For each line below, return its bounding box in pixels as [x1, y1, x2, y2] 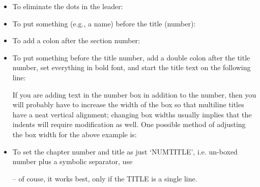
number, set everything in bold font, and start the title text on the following [12, 62, 251, 73]
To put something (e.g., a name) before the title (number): [12, 18, 196, 28]
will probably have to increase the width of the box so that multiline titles [12, 99, 244, 110]
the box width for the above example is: [12, 129, 137, 139]
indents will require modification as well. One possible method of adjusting [12, 119, 246, 130]
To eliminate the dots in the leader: [12, 1, 123, 11]
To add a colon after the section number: [12, 35, 140, 46]
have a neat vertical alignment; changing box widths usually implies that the [12, 109, 252, 119]
